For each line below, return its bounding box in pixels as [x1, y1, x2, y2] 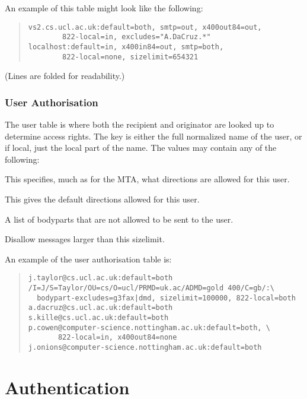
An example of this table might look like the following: [5, 2, 203, 14]
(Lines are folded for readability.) [5, 69, 125, 82]
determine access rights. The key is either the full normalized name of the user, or [5, 129, 302, 142]
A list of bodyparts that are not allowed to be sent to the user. [5, 213, 234, 225]
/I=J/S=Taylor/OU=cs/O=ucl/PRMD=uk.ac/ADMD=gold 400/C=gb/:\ [28, 284, 275, 293]
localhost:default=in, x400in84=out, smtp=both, [28, 42, 224, 51]
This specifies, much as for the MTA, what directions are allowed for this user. [5, 173, 290, 185]
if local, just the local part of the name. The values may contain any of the [5, 141, 277, 154]
